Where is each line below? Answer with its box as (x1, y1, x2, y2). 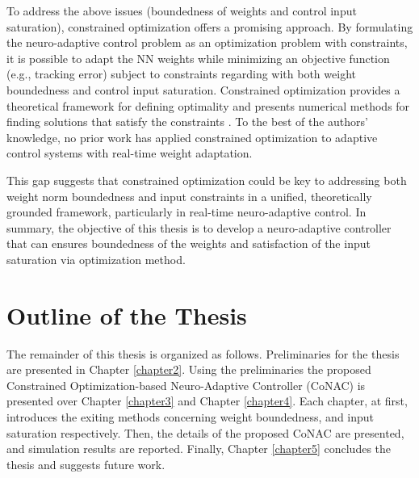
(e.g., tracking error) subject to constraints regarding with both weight (6, 65, 356, 82)
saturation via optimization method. (6, 250, 186, 267)
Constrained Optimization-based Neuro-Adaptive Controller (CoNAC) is (6, 376, 366, 393)
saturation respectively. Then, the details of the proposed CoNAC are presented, (6, 424, 404, 441)
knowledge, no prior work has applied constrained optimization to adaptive (6, 128, 378, 145)
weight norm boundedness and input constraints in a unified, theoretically (6, 187, 372, 204)
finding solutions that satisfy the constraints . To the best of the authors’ (6, 113, 368, 130)
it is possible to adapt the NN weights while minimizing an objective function (6, 49, 390, 66)
